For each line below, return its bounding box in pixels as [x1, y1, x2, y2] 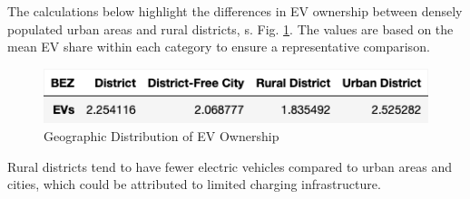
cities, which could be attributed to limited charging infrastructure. [7, 175, 381, 194]
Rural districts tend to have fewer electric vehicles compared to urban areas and [7, 156, 452, 175]
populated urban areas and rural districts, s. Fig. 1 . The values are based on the [7, 19, 454, 38]
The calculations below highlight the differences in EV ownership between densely [7, 2, 463, 20]
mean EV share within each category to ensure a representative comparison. [7, 37, 430, 56]
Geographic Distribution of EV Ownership [44, 127, 279, 146]
